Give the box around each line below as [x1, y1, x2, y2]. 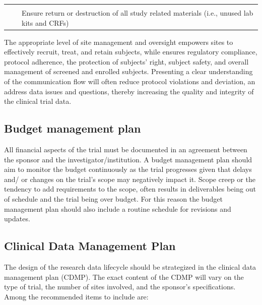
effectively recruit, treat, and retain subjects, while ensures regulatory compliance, [4, 46, 257, 57]
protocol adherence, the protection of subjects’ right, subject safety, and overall [4, 56, 249, 67]
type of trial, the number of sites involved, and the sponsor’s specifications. [4, 281, 236, 292]
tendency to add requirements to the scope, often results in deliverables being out [4, 184, 256, 194]
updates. [4, 213, 30, 224]
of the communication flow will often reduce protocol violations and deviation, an [4, 76, 255, 87]
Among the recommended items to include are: [4, 291, 149, 301]
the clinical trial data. [4, 96, 72, 106]
